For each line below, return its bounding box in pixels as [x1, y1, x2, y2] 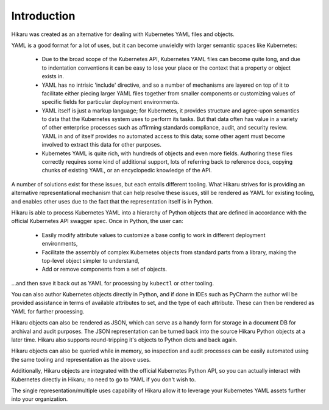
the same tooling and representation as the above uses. [11, 356, 151, 363]
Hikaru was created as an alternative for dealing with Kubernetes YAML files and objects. [11, 31, 235, 38]
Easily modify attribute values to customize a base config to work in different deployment [41, 231, 266, 238]
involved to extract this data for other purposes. [41, 141, 161, 148]
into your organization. [11, 395, 68, 403]
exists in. [41, 73, 64, 80]
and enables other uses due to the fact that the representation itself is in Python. [11, 197, 213, 205]
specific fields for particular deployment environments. [41, 98, 180, 106]
